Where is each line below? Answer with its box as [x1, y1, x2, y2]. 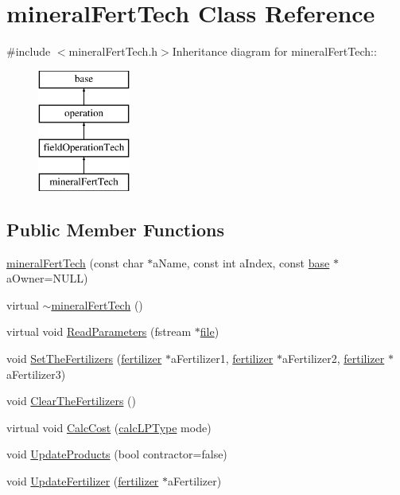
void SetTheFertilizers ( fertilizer [6, 350, 162, 367]
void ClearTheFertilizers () [6, 392, 136, 409]
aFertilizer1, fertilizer [170, 350, 274, 367]
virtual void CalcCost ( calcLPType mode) [6, 419, 212, 435]
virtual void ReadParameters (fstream [6, 323, 192, 340]
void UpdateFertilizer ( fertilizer [6, 473, 159, 489]
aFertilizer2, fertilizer [282, 350, 385, 367]
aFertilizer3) [6, 365, 66, 382]
